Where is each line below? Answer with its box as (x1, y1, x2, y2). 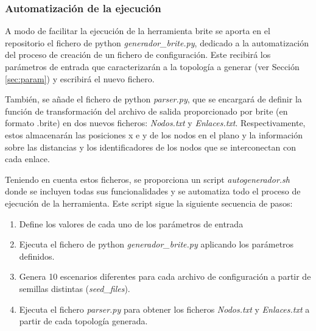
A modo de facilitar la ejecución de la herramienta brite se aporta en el (5, 24, 270, 37)
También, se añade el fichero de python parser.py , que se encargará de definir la (5, 93, 302, 105)
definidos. (19, 249, 55, 262)
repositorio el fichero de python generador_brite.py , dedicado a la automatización (5, 36, 309, 49)
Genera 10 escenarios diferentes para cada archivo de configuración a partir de (19, 270, 311, 283)
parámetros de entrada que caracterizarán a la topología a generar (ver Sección (5, 60, 300, 73)
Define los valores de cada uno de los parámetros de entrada (19, 217, 244, 230)
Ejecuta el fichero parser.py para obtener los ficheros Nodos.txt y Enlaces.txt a (19, 302, 310, 315)
